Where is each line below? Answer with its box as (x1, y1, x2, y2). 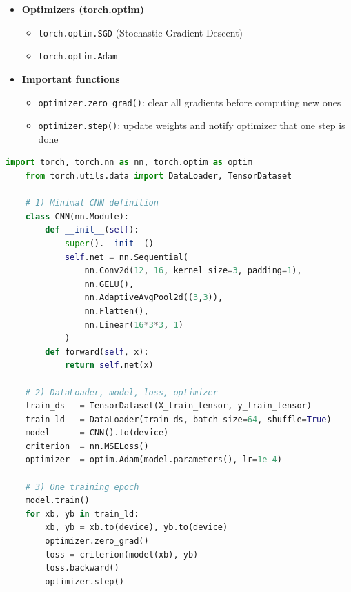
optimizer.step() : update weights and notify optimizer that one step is (38, 118, 345, 132)
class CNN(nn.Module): (25, 211, 129, 221)
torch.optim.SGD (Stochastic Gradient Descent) (38, 25, 243, 39)
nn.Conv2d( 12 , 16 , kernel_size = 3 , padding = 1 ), (84, 266, 302, 276)
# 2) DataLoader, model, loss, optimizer (25, 387, 218, 397)
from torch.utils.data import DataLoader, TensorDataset (25, 171, 292, 181)
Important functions (21, 71, 120, 86)
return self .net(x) (64, 360, 154, 371)
